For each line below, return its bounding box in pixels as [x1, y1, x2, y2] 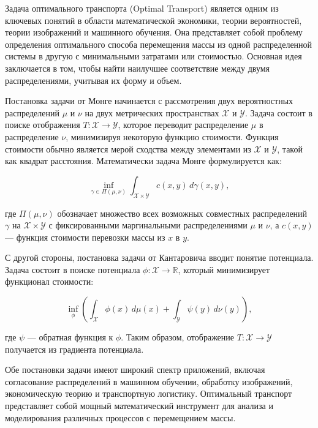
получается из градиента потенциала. [5, 342, 144, 355]
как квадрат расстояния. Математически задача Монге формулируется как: [5, 154, 282, 167]
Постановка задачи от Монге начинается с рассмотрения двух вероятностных [5, 94, 293, 107]
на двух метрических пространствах [85, 106, 219, 119]
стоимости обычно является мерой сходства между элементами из [5, 142, 251, 155]
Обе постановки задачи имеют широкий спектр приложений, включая [5, 363, 265, 376]
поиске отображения [5, 118, 80, 131]
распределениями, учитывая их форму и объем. [5, 73, 182, 86]
